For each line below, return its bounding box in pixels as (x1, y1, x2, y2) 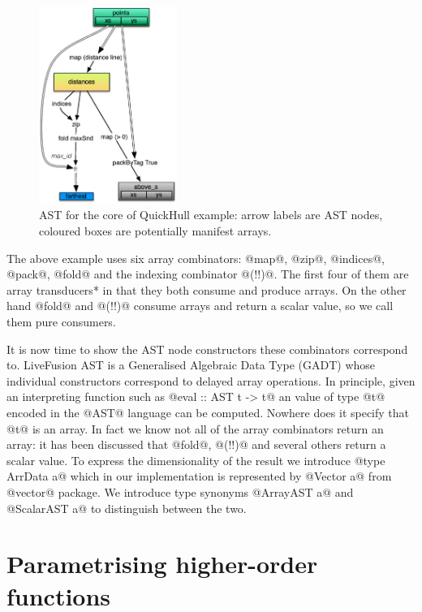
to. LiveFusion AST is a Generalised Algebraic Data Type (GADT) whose (6, 356, 376, 373)
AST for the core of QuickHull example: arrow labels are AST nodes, (39, 206, 383, 223)
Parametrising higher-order (6, 547, 318, 580)
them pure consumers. (6, 313, 116, 330)
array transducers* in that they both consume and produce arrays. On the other (6, 281, 407, 298)
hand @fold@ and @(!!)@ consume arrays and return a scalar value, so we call (6, 297, 394, 314)
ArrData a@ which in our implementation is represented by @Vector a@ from (6, 468, 392, 485)
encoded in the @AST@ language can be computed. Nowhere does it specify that (6, 404, 410, 420)
